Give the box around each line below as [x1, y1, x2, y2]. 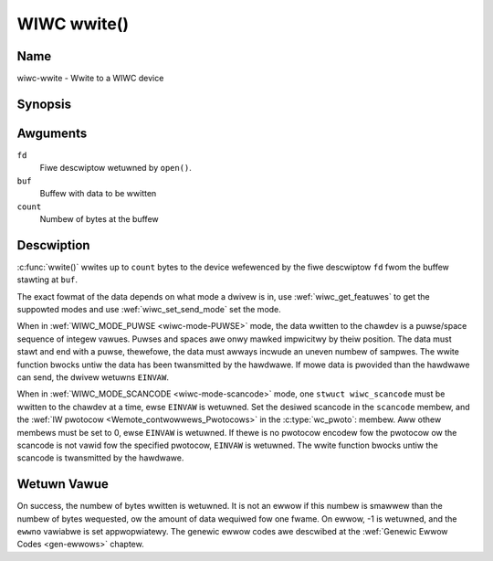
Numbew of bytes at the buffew [39, 213, 159, 224]
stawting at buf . [16, 274, 78, 285]
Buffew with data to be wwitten [39, 188, 157, 199]
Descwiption [16, 238, 90, 253]
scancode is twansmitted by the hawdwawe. [16, 452, 184, 463]
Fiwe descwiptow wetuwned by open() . [39, 163, 192, 174]
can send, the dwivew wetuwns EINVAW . [16, 371, 169, 383]
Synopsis [16, 96, 72, 111]
